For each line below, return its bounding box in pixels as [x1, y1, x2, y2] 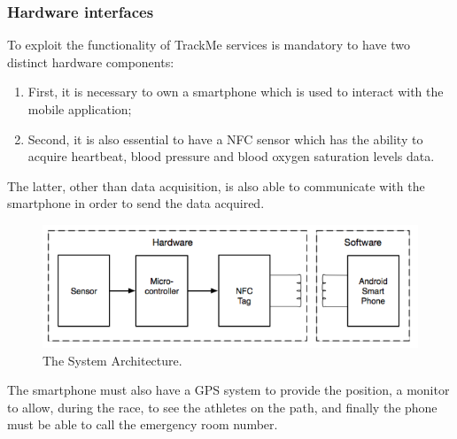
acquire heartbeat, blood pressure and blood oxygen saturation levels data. [27, 147, 435, 166]
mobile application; [27, 100, 132, 118]
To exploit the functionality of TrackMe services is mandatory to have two [7, 35, 410, 54]
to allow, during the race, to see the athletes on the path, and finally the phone [7, 397, 438, 416]
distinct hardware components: [7, 52, 174, 71]
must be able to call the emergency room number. [7, 415, 278, 434]
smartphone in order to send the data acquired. [7, 194, 265, 212]
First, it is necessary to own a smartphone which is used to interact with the [27, 82, 444, 101]
